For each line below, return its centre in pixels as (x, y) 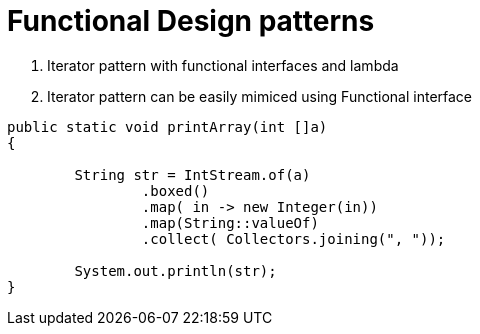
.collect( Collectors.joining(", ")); (293, 238)
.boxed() (175, 190)
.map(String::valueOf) (230, 222)
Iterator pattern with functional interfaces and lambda (223, 65)
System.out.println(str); (175, 270)
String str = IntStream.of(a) (192, 174)
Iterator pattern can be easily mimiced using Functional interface (260, 96)
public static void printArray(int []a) (167, 126)
